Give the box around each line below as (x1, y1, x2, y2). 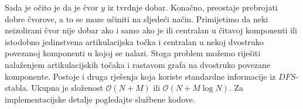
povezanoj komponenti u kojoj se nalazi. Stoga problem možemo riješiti (5, 47, 261, 59)
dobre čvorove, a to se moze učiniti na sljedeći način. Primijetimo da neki (5, 12, 268, 25)
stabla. (5, 81, 29, 94)
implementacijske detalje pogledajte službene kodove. (5, 93, 195, 105)
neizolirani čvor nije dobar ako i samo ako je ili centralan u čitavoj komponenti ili (5, 24, 297, 36)
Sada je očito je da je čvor (5, 1, 98, 13)
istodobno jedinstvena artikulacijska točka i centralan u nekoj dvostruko (5, 35, 264, 47)
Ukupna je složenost (31, 81, 103, 94)
